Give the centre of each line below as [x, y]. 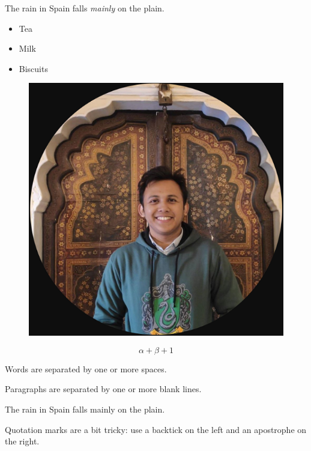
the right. [22, 441]
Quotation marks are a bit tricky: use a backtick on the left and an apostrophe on [156, 429]
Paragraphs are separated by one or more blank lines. [103, 389]
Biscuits [33, 68]
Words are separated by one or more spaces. [86, 368]
